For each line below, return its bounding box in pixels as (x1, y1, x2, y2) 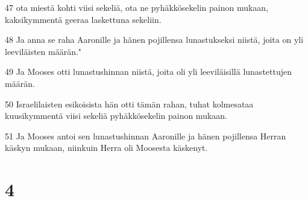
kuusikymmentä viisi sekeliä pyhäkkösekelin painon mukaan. (5, 109, 227, 122)
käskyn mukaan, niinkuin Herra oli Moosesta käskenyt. (5, 141, 208, 154)
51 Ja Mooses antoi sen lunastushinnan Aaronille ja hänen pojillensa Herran (5, 129, 286, 142)
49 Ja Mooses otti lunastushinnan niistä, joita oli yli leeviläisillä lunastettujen (5, 65, 292, 78)
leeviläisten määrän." (5, 45, 82, 57)
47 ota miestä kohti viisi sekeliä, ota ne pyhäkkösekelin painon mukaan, (5, 1, 269, 13)
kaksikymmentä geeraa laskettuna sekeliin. (5, 13, 162, 25)
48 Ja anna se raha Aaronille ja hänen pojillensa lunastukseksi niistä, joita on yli (5, 33, 304, 46)
